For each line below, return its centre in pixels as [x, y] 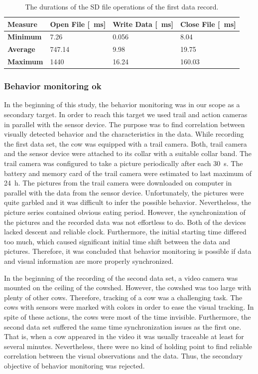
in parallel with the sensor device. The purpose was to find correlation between [125, 124]
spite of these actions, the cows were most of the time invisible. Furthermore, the [128, 316]
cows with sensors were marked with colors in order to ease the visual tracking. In [129, 307]
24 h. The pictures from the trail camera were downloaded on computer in [118, 183]
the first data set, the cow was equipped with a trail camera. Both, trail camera [126, 143]
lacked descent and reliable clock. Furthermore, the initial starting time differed [125, 232]
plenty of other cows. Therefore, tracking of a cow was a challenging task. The [123, 297]
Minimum [25, 37]
